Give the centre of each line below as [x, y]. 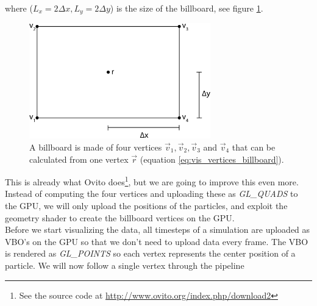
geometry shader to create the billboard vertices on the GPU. [120, 217]
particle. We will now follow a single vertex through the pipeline [125, 265]
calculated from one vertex [79, 159]
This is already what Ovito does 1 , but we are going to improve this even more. [152, 181]
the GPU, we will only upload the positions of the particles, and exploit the [146, 206]
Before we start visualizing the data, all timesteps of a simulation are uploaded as [158, 229]
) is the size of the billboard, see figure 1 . [187, 8]
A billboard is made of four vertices [96, 147]
